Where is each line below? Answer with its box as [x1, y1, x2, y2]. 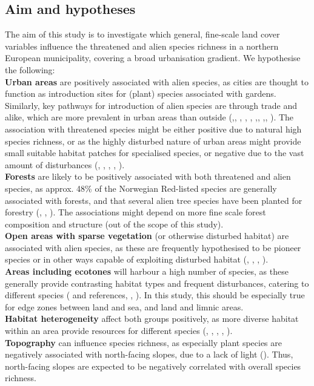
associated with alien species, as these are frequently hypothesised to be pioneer [5, 241, 301, 254]
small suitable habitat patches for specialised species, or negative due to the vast [5, 146, 304, 159]
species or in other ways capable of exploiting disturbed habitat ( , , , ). [5, 253, 269, 266]
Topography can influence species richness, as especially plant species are [5, 336, 282, 348]
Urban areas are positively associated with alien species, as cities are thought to [5, 75, 309, 88]
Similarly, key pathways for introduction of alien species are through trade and [5, 99, 297, 111]
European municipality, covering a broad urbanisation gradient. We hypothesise [5, 51, 301, 64]
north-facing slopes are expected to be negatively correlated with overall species [5, 359, 301, 372]
